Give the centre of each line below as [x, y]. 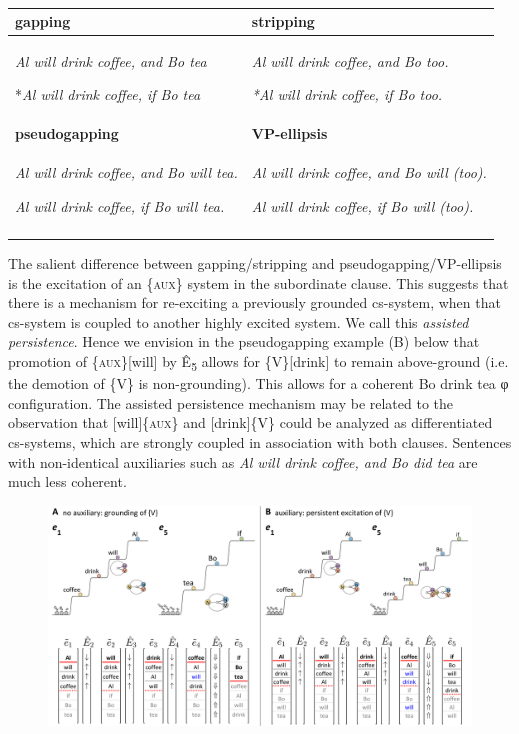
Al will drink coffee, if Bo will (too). [362, 205]
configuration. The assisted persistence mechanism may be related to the [231, 402]
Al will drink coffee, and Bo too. [350, 60]
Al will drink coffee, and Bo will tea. [126, 172]
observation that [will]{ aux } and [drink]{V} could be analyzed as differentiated [250, 422]
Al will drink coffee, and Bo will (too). [369, 172]
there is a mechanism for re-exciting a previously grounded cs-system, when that [254, 302]
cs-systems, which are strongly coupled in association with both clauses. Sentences [260, 441]
